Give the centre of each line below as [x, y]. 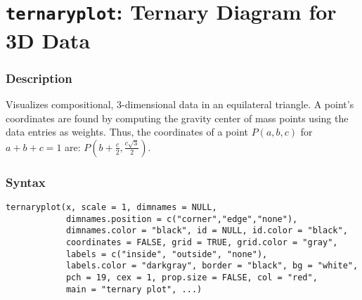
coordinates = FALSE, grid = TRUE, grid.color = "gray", [202, 242]
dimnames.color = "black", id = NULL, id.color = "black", [207, 231]
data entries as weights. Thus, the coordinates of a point [127, 132]
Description [39, 78]
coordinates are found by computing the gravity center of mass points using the [177, 118]
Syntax [26, 182]
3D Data [48, 40]
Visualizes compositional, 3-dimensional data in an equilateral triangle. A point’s [180, 104]
